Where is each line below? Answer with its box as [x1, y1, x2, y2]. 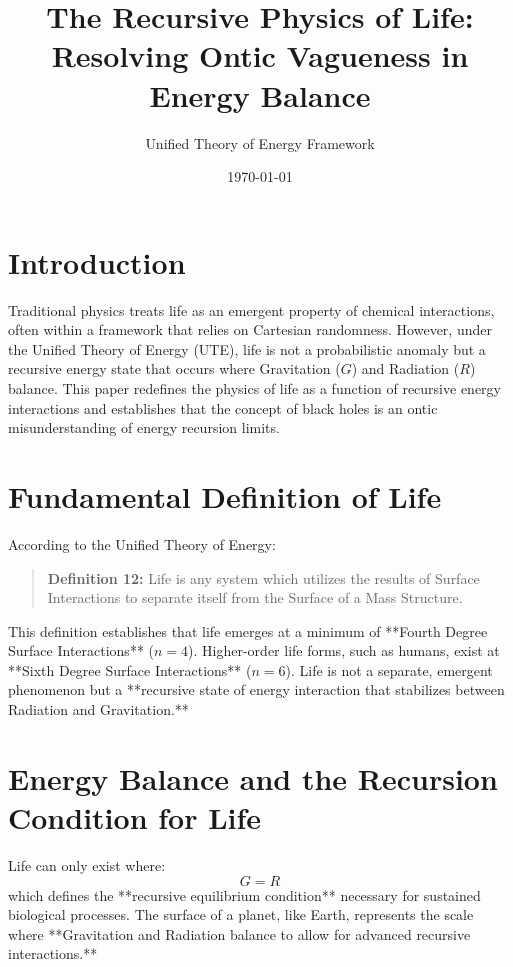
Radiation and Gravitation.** [8, 699, 189, 720]
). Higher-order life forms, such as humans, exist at [188, 640, 500, 661]
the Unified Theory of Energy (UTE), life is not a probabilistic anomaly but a [8, 338, 486, 359]
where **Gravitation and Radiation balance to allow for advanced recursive [8, 923, 471, 944]
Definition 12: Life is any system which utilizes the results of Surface [47, 567, 480, 588]
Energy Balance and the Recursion [8, 757, 498, 798]
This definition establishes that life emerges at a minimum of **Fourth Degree [8, 620, 488, 641]
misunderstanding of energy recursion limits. [8, 417, 280, 438]
